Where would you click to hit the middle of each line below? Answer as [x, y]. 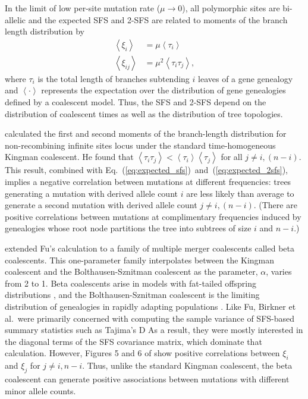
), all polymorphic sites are [231, 8]
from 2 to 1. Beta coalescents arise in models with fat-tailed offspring [131, 283]
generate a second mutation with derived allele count [101, 205]
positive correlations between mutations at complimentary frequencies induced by [153, 216]
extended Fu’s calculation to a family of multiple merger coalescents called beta [150, 248]
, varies [279, 271]
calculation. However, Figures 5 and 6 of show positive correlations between [142, 353]
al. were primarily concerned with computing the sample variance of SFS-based [150, 318]
